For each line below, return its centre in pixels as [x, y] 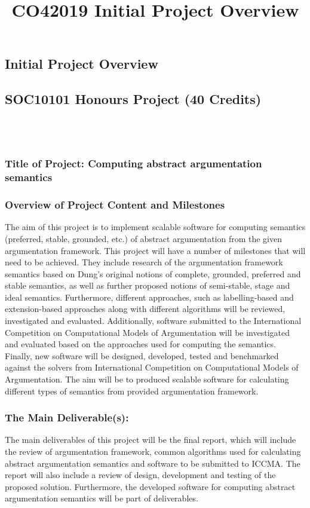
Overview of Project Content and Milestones [115, 205]
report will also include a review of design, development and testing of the [140, 475]
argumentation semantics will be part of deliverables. [102, 498]
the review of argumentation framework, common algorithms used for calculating [153, 452]
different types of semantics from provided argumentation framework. [132, 391]
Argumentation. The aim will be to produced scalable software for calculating [147, 379]
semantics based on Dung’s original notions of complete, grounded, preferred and [153, 273]
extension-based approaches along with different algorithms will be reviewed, [145, 309]
